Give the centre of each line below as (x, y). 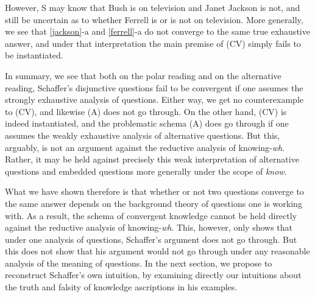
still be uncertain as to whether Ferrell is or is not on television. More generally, (154, 19)
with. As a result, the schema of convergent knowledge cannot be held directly (151, 215)
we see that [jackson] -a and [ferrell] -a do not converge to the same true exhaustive (157, 31)
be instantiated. (34, 55)
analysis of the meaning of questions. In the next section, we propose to (139, 263)
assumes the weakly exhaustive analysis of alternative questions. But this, (143, 135)
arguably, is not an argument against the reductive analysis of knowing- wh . (145, 147)
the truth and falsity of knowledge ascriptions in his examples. (121, 287)
